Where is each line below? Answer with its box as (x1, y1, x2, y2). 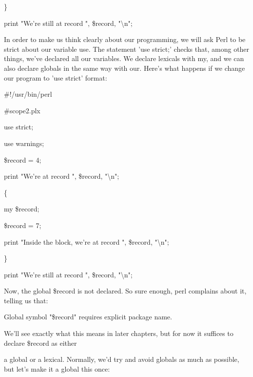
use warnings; (4, 138, 44, 148)
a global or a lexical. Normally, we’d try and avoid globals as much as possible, (4, 354, 239, 364)
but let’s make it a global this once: (4, 363, 110, 374)
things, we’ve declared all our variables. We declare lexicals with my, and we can (4, 53, 244, 63)
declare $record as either (4, 337, 77, 348)
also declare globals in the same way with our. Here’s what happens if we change (4, 63, 245, 73)
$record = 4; (4, 154, 41, 165)
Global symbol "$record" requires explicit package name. (4, 312, 172, 322)
